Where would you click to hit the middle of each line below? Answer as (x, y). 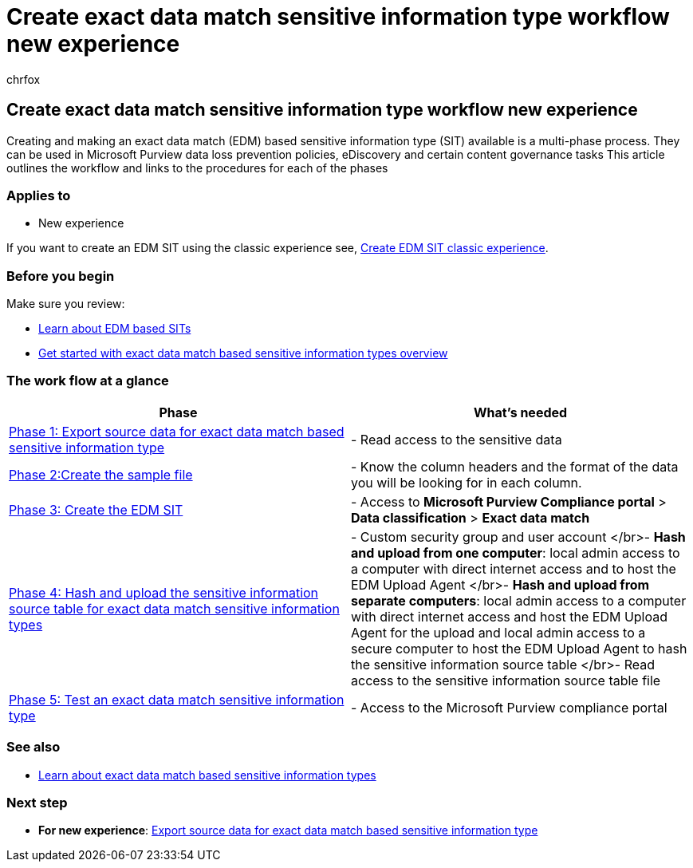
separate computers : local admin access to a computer (519, 600)
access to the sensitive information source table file (506, 680)
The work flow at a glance (88, 381)
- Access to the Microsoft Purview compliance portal (509, 707)
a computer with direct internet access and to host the (514, 568)
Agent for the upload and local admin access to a (498, 632)
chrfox (24, 79)
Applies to (39, 195)
